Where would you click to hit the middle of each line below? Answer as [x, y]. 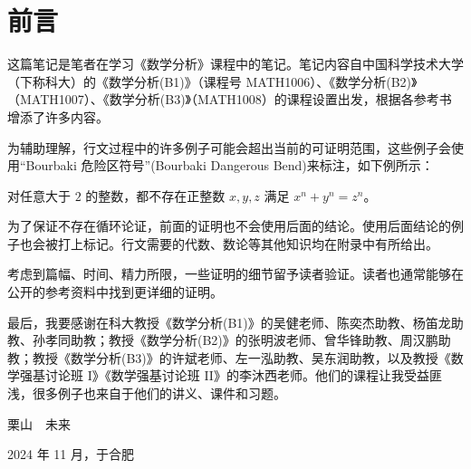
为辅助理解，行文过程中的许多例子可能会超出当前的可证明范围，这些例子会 [229, 147]
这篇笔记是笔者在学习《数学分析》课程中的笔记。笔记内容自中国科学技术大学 [235, 64]
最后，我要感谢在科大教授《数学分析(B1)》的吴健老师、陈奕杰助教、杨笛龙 [229, 322]
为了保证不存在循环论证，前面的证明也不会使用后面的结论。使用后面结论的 [229, 226]
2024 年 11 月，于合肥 [71, 454]
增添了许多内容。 [58, 116]
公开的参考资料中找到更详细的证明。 [115, 292]
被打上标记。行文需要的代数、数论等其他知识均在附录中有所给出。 [241, 243]
